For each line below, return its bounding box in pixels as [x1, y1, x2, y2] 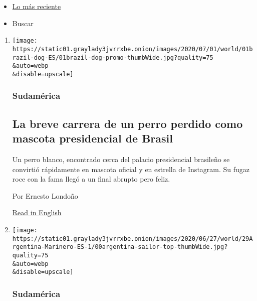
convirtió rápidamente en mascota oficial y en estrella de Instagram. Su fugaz [12, 164, 250, 174]
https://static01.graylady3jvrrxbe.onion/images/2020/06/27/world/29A [12, 235, 253, 242]
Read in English [12, 207, 62, 218]
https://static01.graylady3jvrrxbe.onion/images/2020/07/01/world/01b [12, 45, 253, 53]
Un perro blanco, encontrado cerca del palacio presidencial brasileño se [12, 154, 230, 164]
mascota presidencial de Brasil [12, 130, 173, 146]
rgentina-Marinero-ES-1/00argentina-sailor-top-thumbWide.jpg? [12, 243, 228, 251]
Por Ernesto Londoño [12, 190, 78, 201]
